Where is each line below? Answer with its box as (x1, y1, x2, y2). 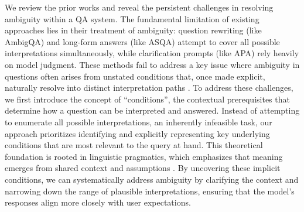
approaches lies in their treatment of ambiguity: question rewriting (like (5, 24, 262, 36)
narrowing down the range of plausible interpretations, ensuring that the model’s (5, 184, 295, 197)
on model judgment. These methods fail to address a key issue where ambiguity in (5, 58, 300, 70)
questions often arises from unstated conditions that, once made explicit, (5, 70, 265, 82)
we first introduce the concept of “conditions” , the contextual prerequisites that (5, 93, 290, 105)
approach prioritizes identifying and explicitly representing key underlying (5, 127, 270, 139)
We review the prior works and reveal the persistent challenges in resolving (5, 1, 274, 13)
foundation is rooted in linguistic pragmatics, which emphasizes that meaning (5, 150, 283, 162)
